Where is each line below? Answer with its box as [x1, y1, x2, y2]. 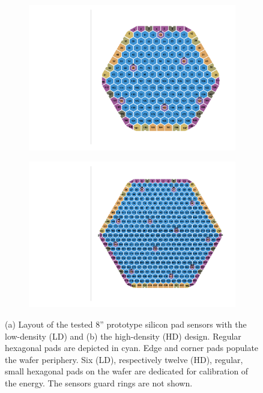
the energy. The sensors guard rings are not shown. [5, 376, 193, 389]
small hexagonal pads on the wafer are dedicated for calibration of [5, 365, 249, 377]
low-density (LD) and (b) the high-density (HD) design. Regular [5, 329, 241, 342]
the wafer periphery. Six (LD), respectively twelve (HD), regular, [5, 353, 243, 365]
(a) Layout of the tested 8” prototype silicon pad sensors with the [5, 317, 247, 330]
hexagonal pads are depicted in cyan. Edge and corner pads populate [5, 341, 259, 354]
